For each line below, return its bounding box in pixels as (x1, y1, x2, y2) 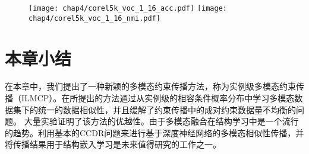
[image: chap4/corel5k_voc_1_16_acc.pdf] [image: (29, 4, 227, 12)
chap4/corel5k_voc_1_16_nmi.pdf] (29, 14, 160, 23)
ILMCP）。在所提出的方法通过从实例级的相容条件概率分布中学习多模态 (21, 92, 295, 104)
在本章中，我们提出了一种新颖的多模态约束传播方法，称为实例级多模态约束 (5, 80, 296, 92)
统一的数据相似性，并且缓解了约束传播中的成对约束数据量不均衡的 (37, 103, 296, 115)
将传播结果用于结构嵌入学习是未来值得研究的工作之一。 (5, 138, 221, 150)
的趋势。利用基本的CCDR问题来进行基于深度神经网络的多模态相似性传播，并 (5, 126, 304, 139)
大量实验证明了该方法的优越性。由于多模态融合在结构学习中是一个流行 (24, 115, 299, 127)
